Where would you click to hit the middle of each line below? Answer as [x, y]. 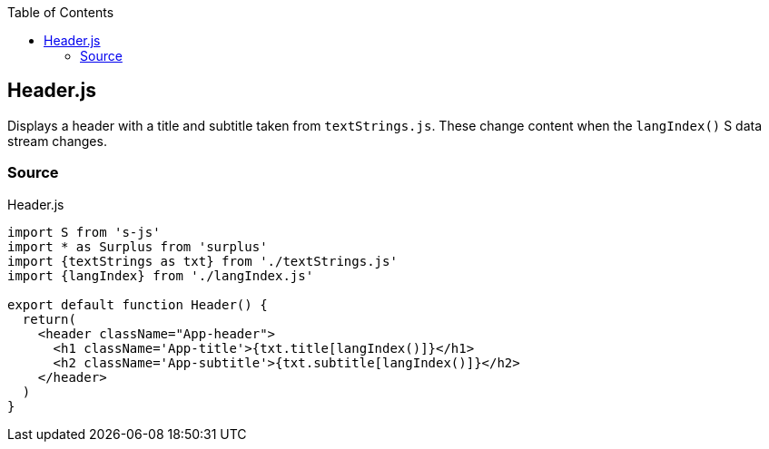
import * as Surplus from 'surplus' [138, 246]
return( [49, 319]
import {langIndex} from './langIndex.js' [161, 275]
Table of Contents [61, 12]
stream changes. [57, 141]
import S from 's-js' [84, 232]
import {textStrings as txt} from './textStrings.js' [202, 261]
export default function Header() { [138, 304]
